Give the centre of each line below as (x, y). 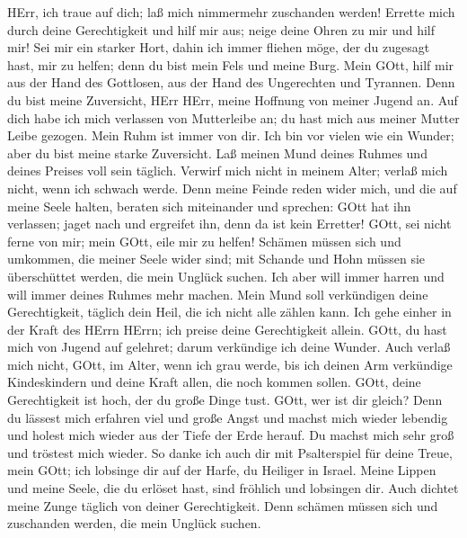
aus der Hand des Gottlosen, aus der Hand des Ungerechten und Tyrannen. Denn (231, 82)
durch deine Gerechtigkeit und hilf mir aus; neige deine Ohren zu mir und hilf (221, 29)
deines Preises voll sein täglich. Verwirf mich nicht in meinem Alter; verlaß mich (228, 170)
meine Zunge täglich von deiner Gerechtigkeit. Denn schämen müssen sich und (223, 505)
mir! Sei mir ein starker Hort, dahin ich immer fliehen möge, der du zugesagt (219, 47)
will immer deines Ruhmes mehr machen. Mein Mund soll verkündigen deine (218, 294)
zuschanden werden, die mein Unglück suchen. (134, 523)
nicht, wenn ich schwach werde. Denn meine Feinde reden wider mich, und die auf (232, 188)
